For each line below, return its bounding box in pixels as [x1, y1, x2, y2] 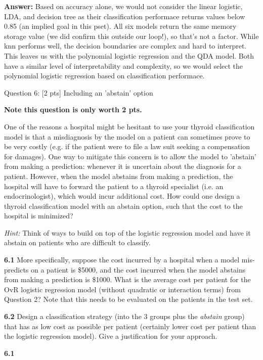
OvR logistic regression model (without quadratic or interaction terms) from [4, 284, 241, 294]
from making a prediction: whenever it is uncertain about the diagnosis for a [4, 161, 241, 171]
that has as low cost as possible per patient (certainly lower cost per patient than [4, 321, 256, 331]
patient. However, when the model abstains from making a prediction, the [4, 170, 233, 181]
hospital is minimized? [4, 210, 73, 221]
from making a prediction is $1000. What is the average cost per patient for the [4, 274, 251, 285]
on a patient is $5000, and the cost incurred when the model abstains [31, 264, 246, 275]
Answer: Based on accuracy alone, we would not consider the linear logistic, [4, 1, 243, 11]
